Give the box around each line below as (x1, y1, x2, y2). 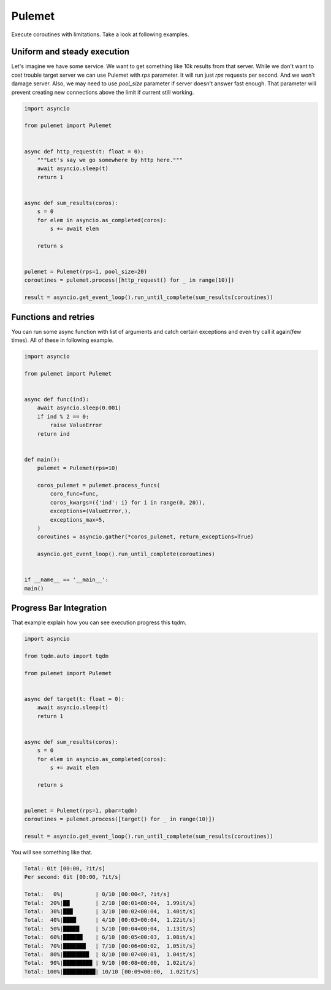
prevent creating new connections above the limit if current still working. (11, 88, 194, 96)
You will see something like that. (11, 849, 93, 856)
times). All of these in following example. (11, 336, 114, 344)
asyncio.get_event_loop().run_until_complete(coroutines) (37, 551, 215, 558)
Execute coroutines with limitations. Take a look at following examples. (11, 31, 189, 38)
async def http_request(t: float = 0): (24, 148, 144, 155)
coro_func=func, (50, 490, 99, 497)
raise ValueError (50, 422, 102, 429)
